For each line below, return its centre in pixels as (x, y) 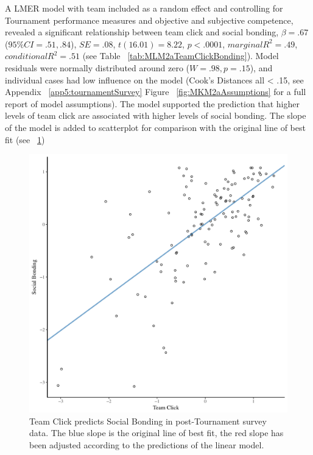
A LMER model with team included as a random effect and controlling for (144, 8)
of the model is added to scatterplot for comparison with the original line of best (155, 127)
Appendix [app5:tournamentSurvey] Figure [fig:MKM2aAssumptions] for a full (156, 92)
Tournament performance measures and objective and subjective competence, (149, 20)
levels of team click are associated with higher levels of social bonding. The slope (156, 115)
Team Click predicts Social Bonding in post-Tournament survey (148, 421)
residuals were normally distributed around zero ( (97, 67)
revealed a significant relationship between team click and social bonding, (142, 32)
